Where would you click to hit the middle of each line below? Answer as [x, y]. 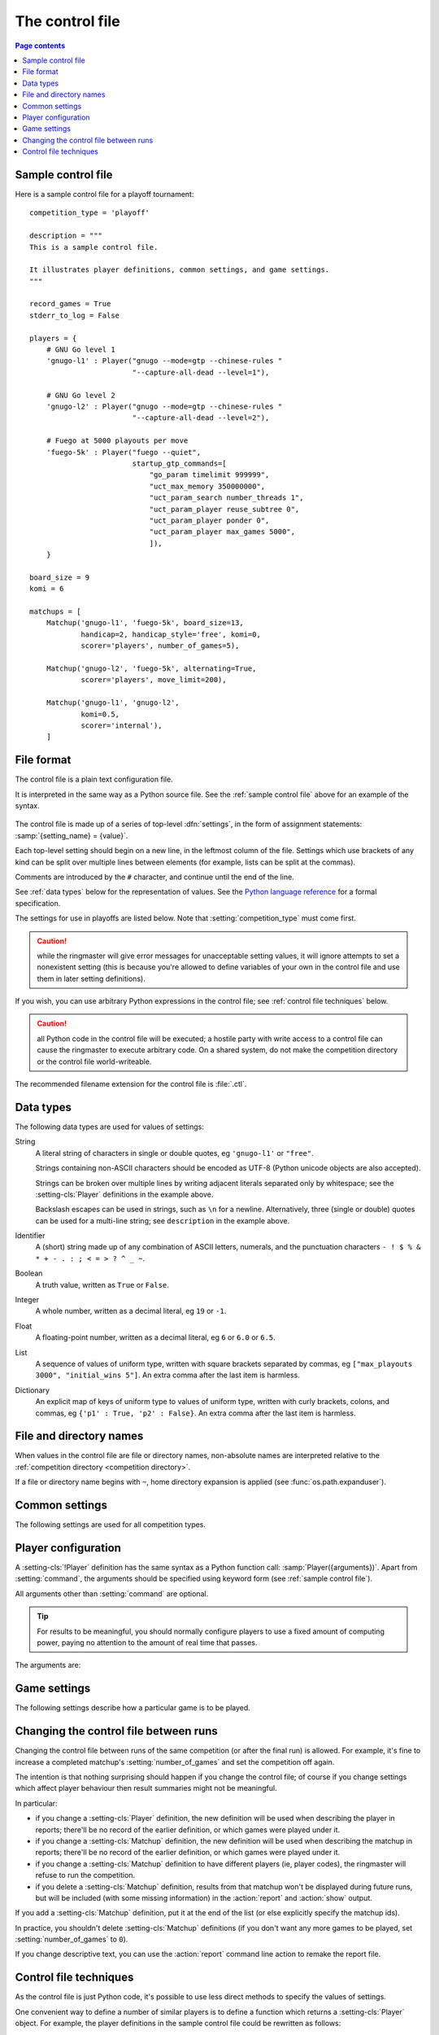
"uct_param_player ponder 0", [209, 520]
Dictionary [33, 1390]
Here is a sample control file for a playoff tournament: [104, 194]
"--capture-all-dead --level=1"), [201, 372]
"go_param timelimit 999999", [209, 475]
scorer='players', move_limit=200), [154, 680]
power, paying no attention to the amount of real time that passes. [147, 1643]
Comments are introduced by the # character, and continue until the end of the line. [154, 877]
